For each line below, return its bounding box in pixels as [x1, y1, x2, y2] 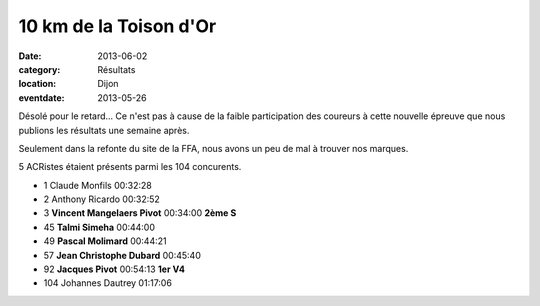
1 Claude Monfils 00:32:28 [43, 179, 152, 191]
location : [18, 78, 57, 90]
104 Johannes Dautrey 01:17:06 [43, 277, 172, 289]
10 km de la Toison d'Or [18, 15, 217, 37]
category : [18, 63, 61, 75]
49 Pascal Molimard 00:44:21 [43, 235, 167, 247]
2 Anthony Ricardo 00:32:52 [43, 193, 160, 205]
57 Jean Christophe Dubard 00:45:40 [43, 249, 202, 261]
